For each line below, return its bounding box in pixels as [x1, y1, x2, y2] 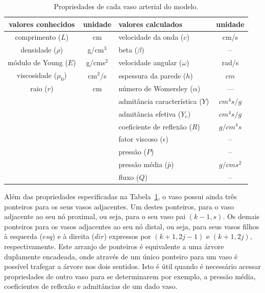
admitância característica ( [118, 95, 202, 106]
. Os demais [223, 211, 260, 222]
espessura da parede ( [118, 70, 186, 81]
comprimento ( [15, 32, 61, 42]
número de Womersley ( [118, 83, 193, 94]
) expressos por [104, 231, 151, 242]
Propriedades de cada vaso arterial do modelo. [54, 1, 199, 11]
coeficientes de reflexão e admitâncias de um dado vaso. [4, 281, 178, 291]
